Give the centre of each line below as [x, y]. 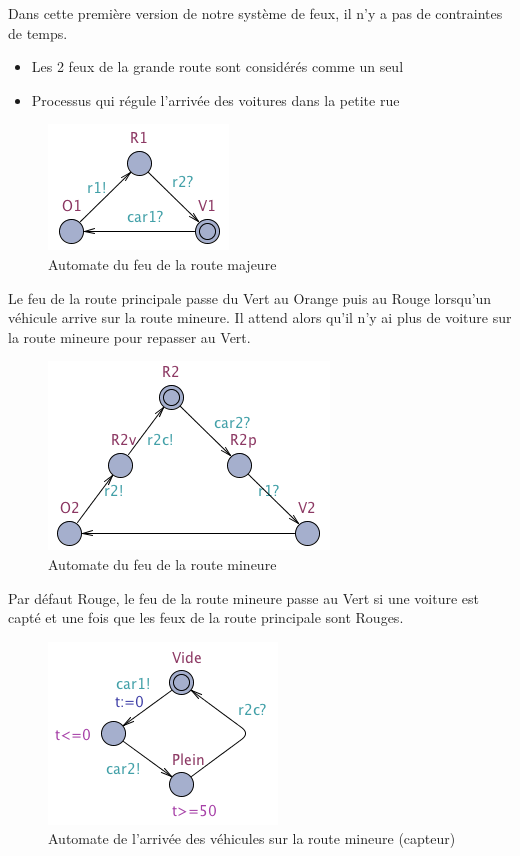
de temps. [38, 32]
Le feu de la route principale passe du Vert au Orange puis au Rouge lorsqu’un [250, 297]
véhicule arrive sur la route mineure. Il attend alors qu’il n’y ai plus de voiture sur [260, 317]
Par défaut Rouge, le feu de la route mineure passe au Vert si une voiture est [244, 597]
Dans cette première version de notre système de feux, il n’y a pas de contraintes [255, 13]
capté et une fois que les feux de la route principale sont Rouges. [206, 617]
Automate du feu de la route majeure [162, 263]
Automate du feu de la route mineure [162, 563]
